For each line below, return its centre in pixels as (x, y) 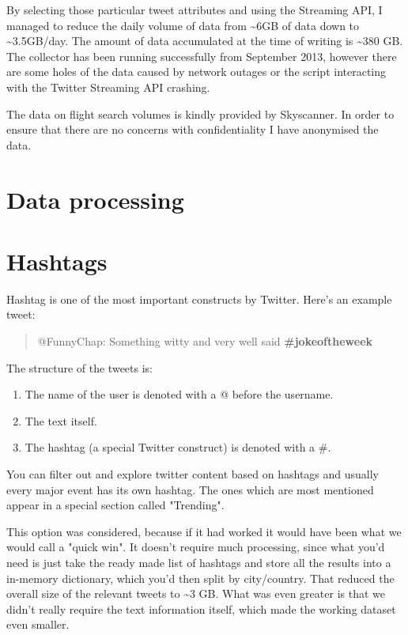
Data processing (95, 199)
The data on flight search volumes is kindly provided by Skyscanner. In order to (200, 113)
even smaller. (38, 624)
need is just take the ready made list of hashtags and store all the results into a (199, 562)
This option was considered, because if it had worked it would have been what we (204, 531)
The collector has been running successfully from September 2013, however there (202, 56)
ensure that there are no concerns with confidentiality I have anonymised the (193, 129)
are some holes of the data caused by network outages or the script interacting (196, 72)
